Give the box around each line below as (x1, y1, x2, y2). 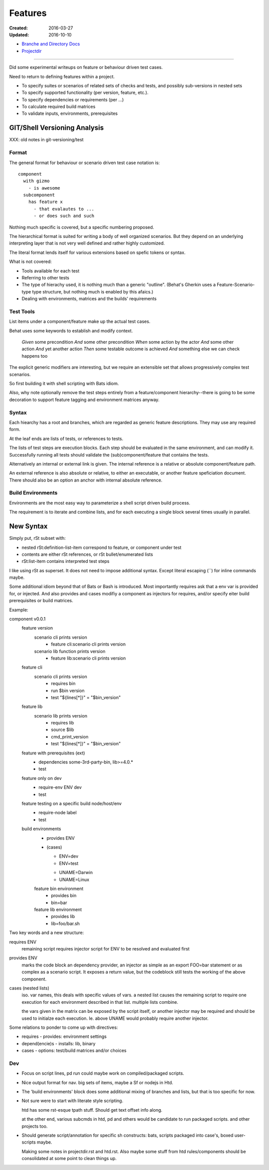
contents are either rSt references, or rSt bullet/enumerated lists (21, 551, 153, 557)
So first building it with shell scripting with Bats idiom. (9, 381, 119, 387)
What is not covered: (9, 258, 52, 264)
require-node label (38, 810, 77, 816)
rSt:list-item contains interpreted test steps (21, 558, 110, 564)
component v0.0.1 (9, 616, 46, 622)
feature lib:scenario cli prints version (51, 655, 126, 661)
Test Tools (9, 308, 35, 315)
